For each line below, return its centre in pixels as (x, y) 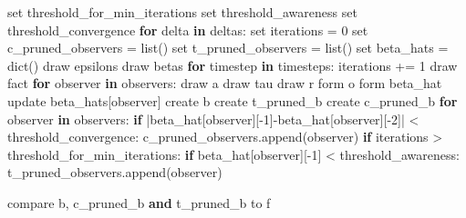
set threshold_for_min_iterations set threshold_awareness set (182, 12)
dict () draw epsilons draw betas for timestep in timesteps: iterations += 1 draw (233, 65)
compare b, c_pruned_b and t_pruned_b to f (139, 202)
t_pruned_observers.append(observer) (115, 172)
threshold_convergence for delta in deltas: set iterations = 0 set (188, 30)
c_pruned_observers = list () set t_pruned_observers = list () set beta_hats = (228, 48)
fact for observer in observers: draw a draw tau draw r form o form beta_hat (225, 83)
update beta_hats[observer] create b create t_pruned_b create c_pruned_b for (233, 100)
